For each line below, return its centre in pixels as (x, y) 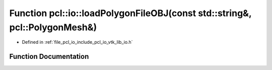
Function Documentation (49, 57)
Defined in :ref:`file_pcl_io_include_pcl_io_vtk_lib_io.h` (77, 42)
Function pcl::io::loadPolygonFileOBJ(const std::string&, (130, 13)
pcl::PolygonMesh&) (53, 27)
